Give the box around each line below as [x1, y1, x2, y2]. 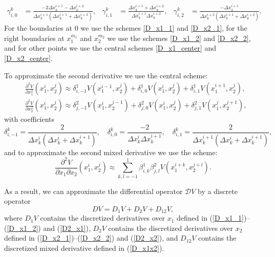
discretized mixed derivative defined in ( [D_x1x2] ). [4, 243, 164, 253]
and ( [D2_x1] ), [43, 222, 91, 233]
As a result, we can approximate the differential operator [4, 185, 183, 196]
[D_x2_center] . [4, 53, 53, 63]
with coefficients [4, 114, 55, 124]
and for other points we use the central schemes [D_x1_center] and [4, 42, 217, 53]
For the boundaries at [4, 23, 72, 33]
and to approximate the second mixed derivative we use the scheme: [4, 146, 218, 157]
